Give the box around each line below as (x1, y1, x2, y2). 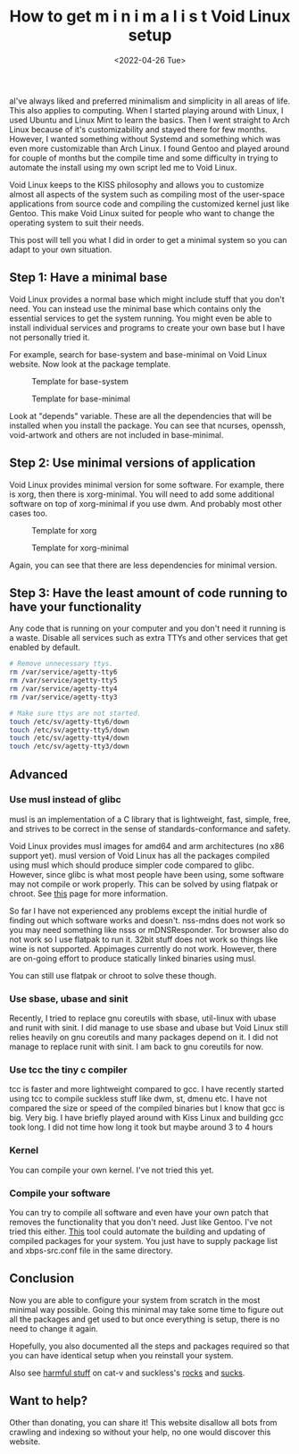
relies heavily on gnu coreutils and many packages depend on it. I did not (9, 1032, 278, 1043)
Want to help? (9, 1393, 88, 1408)
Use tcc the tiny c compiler (9, 1063, 128, 1076)
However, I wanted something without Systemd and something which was (9, 133, 281, 144)
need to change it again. (9, 1323, 98, 1333)
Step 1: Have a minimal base (9, 270, 168, 285)
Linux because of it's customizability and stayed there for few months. (9, 123, 268, 135)
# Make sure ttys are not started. (9, 709, 142, 718)
